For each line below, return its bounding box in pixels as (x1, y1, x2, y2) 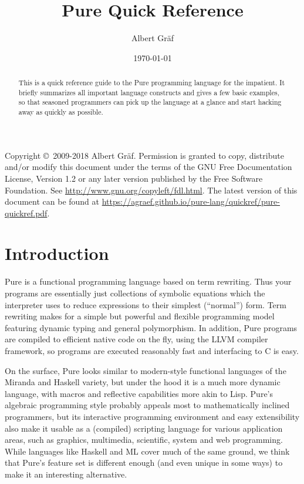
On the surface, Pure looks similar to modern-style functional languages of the (5, 364, 286, 376)
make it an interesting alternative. (5, 468, 127, 480)
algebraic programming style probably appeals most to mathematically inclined (5, 399, 290, 411)
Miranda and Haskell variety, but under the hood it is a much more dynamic (5, 376, 281, 388)
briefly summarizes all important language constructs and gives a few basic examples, (18, 87, 279, 97)
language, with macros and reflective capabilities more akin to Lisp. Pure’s (5, 387, 273, 399)
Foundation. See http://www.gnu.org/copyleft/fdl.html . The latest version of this (5, 183, 298, 196)
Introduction (5, 241, 109, 265)
